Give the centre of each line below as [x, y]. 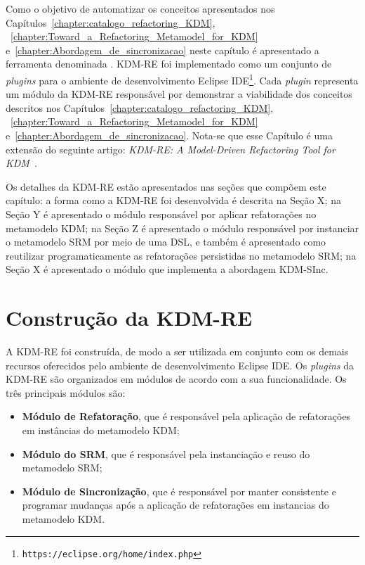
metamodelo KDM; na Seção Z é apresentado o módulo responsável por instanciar [182, 228]
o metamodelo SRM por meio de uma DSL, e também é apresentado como [166, 242]
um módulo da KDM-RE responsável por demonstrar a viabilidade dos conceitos [179, 94]
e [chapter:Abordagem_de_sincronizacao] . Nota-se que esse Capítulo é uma [169, 135]
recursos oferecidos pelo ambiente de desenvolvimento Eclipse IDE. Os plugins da [180, 365]
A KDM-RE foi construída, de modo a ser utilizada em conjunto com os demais [177, 351]
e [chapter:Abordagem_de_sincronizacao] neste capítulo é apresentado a [162, 50]
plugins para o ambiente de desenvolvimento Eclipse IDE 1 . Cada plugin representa [182, 79]
